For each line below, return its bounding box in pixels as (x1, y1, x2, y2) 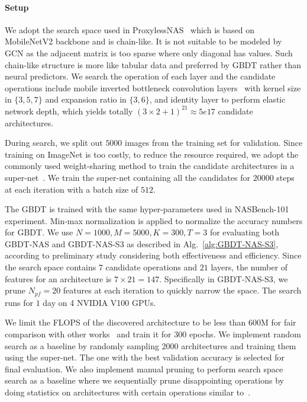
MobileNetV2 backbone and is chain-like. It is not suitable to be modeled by (5, 35, 282, 47)
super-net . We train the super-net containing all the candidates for (5, 171, 250, 183)
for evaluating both (209, 226, 280, 238)
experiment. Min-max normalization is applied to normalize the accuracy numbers (5, 214, 303, 226)
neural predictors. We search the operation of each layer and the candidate (5, 70, 276, 82)
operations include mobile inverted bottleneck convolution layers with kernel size (5, 81, 301, 94)
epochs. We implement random (189, 327, 301, 340)
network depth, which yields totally (5, 104, 133, 117)
